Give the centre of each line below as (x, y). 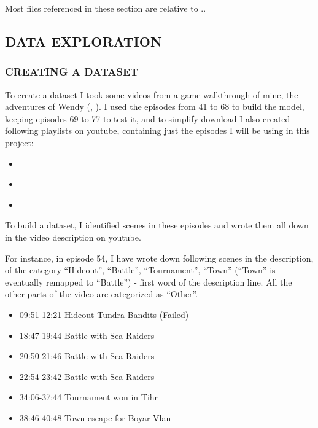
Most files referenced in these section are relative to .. (106, 8)
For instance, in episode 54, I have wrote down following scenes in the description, (159, 258)
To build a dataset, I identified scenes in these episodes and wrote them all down (157, 225)
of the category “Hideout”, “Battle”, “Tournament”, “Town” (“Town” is (140, 270)
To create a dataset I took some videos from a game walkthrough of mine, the (152, 94)
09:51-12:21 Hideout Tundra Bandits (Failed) (104, 314)
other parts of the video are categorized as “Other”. (102, 294)
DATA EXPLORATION (83, 41)
